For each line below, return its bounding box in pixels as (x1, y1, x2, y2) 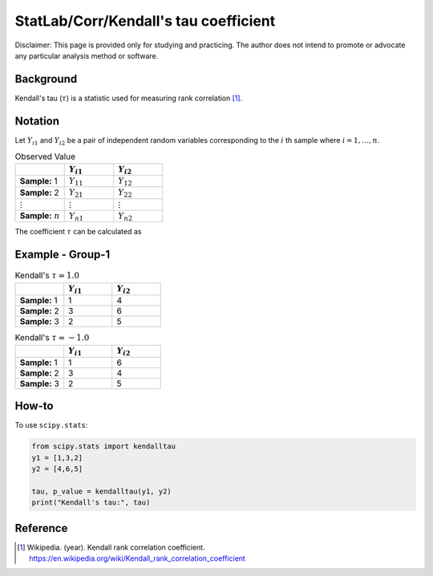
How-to (14, 400, 54, 413)
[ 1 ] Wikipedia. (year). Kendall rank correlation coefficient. (17, 542, 205, 552)
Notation (14, 114, 60, 128)
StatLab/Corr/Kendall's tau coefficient (14, 12, 276, 30)
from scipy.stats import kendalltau (31, 442, 176, 451)
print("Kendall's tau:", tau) (31, 498, 151, 507)
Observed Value (14, 151, 76, 162)
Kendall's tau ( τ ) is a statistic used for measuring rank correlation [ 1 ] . (14, 93, 243, 103)
